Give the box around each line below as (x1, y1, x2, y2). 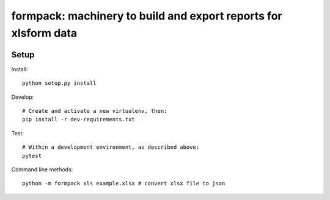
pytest (22, 152, 42, 159)
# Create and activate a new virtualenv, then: (22, 107, 167, 115)
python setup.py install (22, 80, 97, 87)
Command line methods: (11, 165, 73, 173)
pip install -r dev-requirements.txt (22, 116, 136, 123)
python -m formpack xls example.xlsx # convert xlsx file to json (22, 180, 226, 187)
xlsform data (11, 26, 78, 40)
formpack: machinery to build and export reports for (11, 9, 282, 23)
